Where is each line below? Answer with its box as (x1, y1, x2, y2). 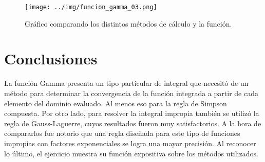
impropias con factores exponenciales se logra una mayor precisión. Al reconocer (4, 137, 256, 148)
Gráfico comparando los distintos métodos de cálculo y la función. (25, 18, 232, 29)
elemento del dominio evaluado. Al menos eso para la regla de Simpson (4, 98, 227, 108)
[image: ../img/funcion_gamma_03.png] (25, 4, 157, 11)
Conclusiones (4, 48, 98, 69)
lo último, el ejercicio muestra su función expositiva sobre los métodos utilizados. (4, 148, 258, 158)
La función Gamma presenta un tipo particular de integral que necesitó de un (4, 78, 249, 88)
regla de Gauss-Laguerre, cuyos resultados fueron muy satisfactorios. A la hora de (4, 118, 261, 128)
